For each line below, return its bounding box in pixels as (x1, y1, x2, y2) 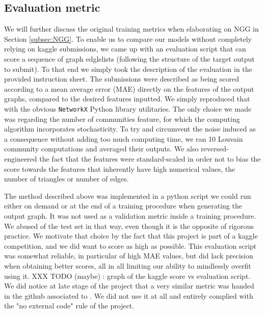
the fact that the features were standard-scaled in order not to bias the (39, 153, 261, 164)
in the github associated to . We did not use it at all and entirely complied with (4, 290, 253, 301)
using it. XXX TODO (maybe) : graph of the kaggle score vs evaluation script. (4, 270, 251, 281)
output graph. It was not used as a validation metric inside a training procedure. (4, 210, 256, 221)
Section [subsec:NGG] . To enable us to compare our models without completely (4, 33, 252, 44)
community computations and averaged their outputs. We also (4, 143, 199, 154)
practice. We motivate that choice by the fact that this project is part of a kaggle (4, 230, 258, 241)
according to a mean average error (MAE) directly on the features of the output (4, 83, 254, 94)
